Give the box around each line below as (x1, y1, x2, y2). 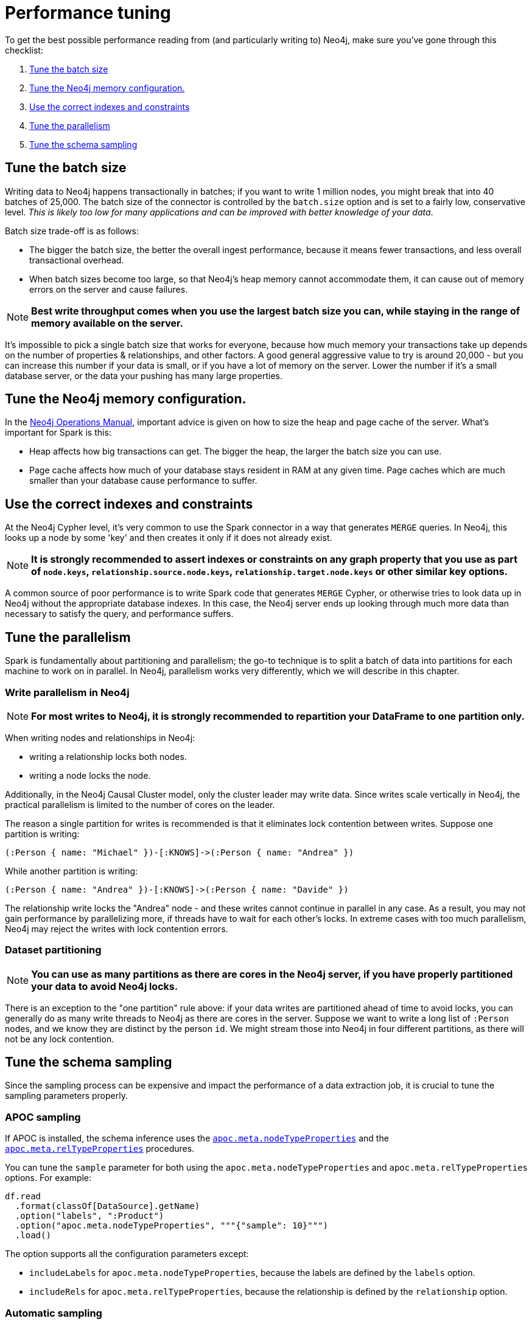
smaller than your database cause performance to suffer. (29, 475, 257, 486)
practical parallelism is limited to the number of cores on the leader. (5, 799, 275, 810)
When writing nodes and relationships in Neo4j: (5, 732, 195, 743)
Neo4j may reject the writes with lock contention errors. (5, 923, 228, 934)
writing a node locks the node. (29, 770, 151, 781)
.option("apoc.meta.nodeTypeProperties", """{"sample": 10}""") (15, 1221, 329, 1231)
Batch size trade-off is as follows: (5, 225, 139, 236)
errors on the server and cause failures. (29, 284, 188, 294)
